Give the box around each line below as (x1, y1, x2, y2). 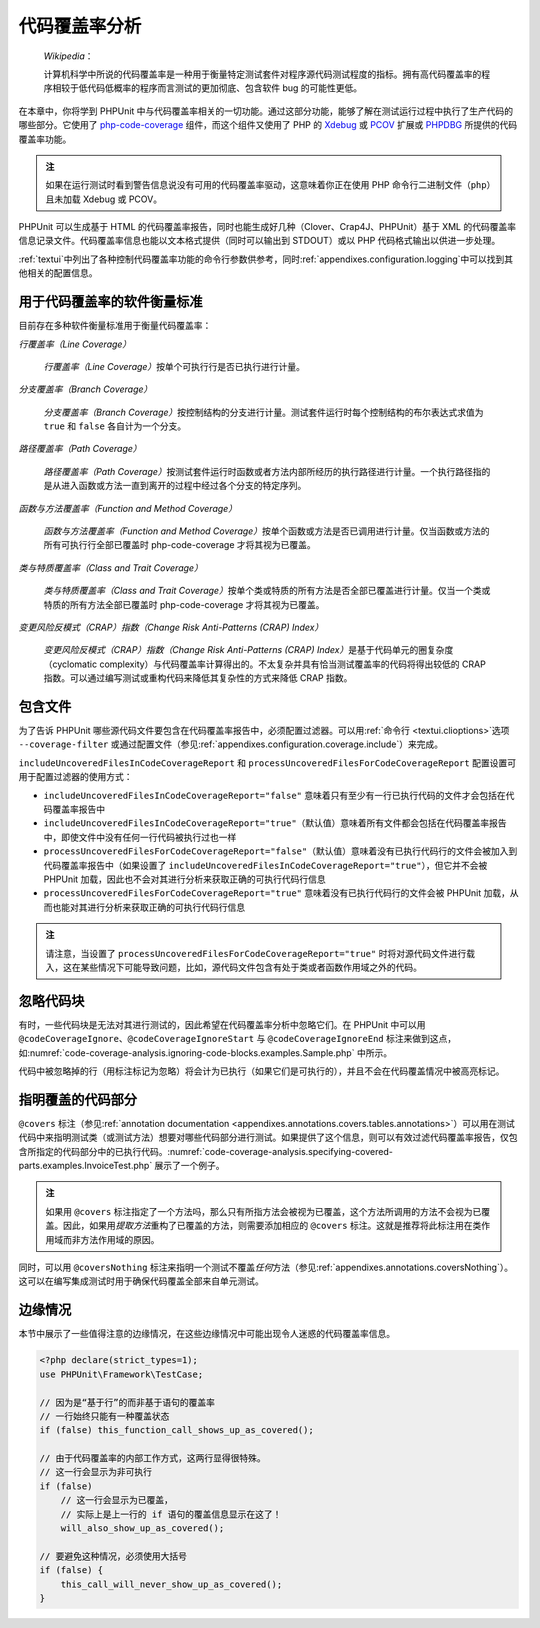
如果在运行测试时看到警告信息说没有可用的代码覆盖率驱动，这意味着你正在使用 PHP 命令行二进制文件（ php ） (45, 179, 492, 191)
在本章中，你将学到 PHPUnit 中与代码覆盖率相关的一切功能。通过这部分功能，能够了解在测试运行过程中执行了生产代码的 (18, 105, 514, 117)
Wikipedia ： (43, 50, 94, 62)
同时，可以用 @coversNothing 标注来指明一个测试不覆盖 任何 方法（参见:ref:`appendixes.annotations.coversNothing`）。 (18, 1261, 514, 1274)
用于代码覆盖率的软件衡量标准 (18, 293, 203, 310)
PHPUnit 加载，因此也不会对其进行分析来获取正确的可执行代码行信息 (43, 873, 326, 885)
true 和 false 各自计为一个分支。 (43, 420, 187, 432)
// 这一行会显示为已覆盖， (60, 1495, 174, 1506)
